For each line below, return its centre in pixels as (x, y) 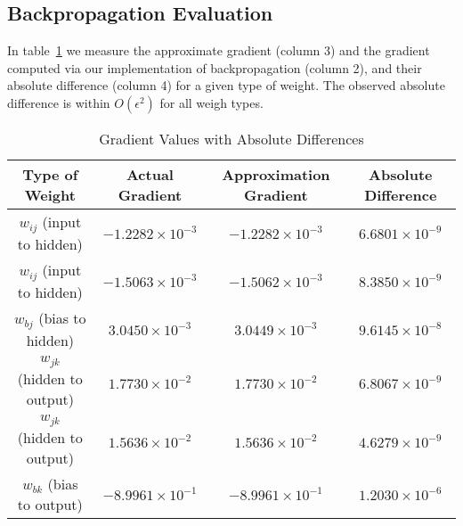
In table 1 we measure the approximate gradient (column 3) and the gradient (219, 50)
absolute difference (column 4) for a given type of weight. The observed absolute (226, 85)
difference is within (59, 102)
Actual (150, 174)
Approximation (276, 174)
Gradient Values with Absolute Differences (231, 138)
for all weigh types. (211, 102)
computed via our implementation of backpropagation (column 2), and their (215, 67)
